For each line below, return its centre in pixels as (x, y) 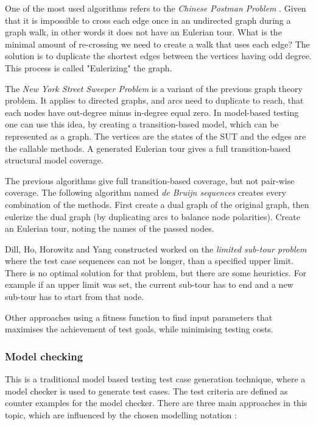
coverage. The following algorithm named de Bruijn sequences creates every (146, 192)
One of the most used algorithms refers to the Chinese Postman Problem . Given (156, 8)
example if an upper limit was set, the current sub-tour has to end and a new (149, 284)
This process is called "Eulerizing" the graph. (89, 67)
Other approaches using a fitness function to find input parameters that (139, 317)
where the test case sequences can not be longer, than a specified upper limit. (149, 261)
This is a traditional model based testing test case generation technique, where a (155, 379)
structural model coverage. (54, 160)
